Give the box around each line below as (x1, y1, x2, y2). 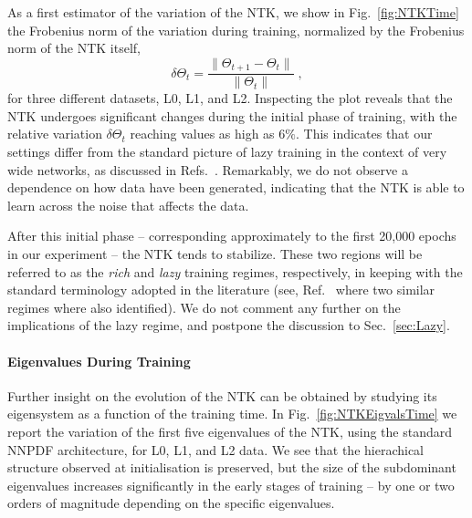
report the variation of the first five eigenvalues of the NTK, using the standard (7, 421, 453, 440)
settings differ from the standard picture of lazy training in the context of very (7, 142, 447, 161)
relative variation (7, 124, 102, 143)
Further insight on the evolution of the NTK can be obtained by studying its (7, 386, 437, 405)
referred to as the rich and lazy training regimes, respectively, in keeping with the (7, 262, 463, 281)
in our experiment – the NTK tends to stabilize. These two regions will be (7, 244, 423, 264)
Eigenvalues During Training (7, 351, 191, 370)
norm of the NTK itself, (7, 38, 141, 57)
